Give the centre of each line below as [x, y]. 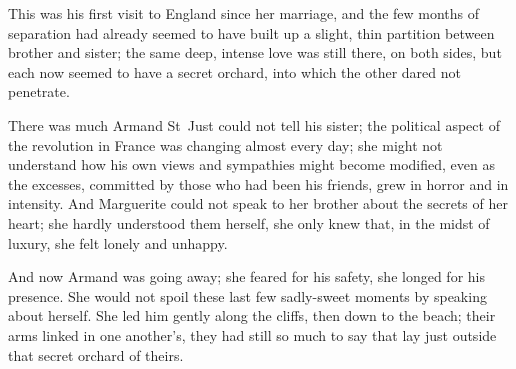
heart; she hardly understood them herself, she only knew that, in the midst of [249, 222]
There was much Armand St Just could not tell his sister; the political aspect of [254, 124]
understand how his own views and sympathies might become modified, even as [251, 164]
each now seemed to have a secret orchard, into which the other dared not [234, 71]
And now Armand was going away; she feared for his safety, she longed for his [246, 276]
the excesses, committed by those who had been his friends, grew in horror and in [258, 183]
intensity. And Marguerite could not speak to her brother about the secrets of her [258, 203]
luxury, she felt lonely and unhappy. [118, 242]
